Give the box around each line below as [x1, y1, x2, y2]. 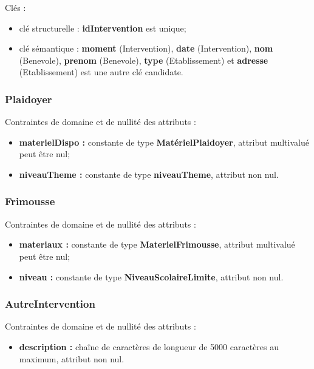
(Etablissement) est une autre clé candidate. [19, 66, 183, 78]
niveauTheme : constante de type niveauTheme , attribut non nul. [19, 168, 279, 180]
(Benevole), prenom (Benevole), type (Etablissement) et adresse [19, 53, 268, 66]
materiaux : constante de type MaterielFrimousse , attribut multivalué [19, 238, 295, 251]
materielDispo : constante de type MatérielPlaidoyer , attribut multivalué [19, 135, 309, 148]
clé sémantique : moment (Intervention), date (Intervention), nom [19, 42, 273, 55]
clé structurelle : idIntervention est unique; [19, 21, 186, 34]
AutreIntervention [5, 296, 95, 311]
